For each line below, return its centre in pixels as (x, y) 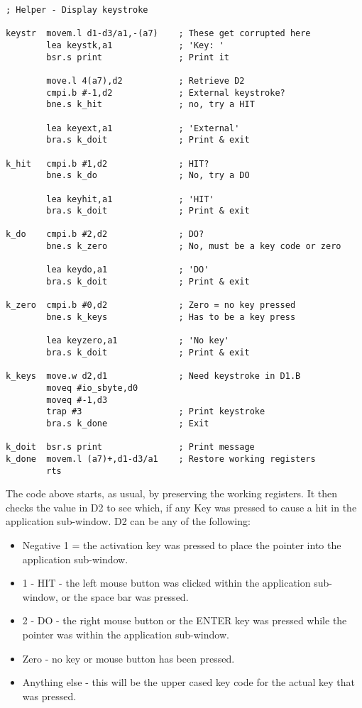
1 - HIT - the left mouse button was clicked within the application (166, 583)
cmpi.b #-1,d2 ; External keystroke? (166, 93)
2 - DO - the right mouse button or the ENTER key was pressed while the (185, 620)
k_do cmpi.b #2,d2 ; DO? (105, 234)
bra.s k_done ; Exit (128, 423)
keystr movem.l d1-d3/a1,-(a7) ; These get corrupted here (158, 34)
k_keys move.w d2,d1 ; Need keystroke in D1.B (153, 376)
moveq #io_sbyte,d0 (92, 388)
